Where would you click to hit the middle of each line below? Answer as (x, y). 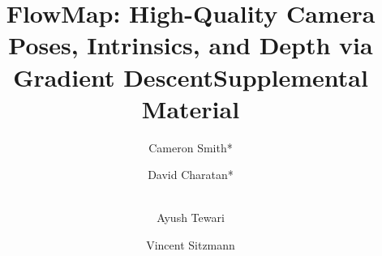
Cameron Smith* (191, 147)
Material (191, 108)
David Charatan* (191, 175)
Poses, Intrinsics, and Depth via (191, 45)
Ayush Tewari (191, 218)
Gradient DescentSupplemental (191, 77)
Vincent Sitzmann (191, 245)
